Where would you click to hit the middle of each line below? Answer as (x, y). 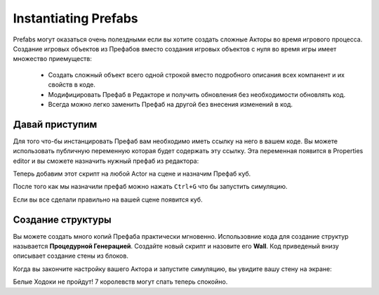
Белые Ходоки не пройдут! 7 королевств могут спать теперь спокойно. (120, 282)
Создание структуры (62, 219)
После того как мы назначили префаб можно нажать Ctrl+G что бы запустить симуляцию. (150, 187)
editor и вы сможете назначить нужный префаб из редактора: (106, 161)
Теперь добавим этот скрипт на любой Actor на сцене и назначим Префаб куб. (132, 173)
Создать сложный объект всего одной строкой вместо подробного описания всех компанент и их (197, 74)
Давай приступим (55, 124)
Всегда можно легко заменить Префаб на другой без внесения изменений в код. (171, 104)
